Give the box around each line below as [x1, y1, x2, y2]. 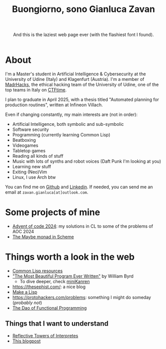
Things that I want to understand [5, 320, 108, 328]
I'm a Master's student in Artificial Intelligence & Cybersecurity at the [5, 71, 146, 77]
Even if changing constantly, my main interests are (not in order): [5, 111, 138, 117]
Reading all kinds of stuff [12, 153, 64, 159]
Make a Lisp [12, 289, 37, 295]
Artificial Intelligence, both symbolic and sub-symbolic [12, 121, 124, 127]
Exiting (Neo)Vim [12, 169, 47, 175]
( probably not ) [12, 300, 42, 306]
